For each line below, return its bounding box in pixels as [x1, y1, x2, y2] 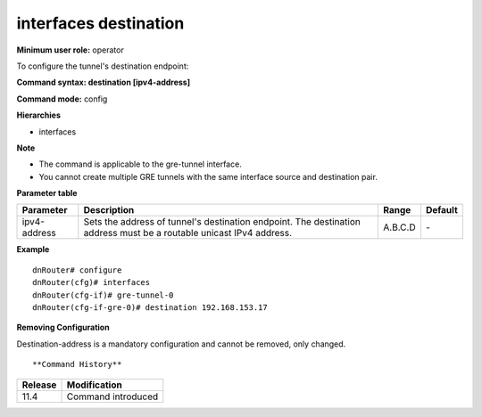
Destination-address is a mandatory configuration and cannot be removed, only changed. [16, 339, 346, 349]
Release [21, 379, 57, 391]
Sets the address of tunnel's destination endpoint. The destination [83, 216, 361, 228]
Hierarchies [16, 110, 62, 120]
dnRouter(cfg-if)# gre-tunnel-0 [32, 290, 174, 300]
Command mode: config [16, 94, 108, 104]
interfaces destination [16, 13, 185, 33]
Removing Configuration [16, 322, 111, 333]
